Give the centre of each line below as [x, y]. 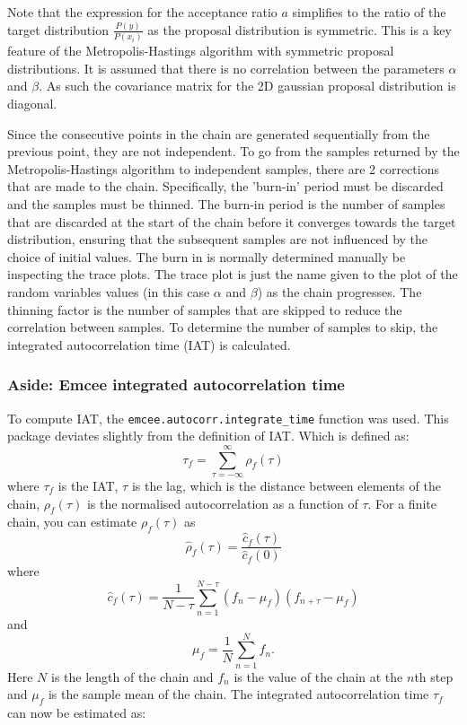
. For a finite [402, 503]
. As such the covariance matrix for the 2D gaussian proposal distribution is [247, 86]
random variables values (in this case [109, 291]
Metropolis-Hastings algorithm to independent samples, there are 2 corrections [223, 168]
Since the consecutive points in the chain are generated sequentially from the [219, 133]
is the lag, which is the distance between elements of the [286, 485]
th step [434, 676]
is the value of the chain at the [318, 676]
